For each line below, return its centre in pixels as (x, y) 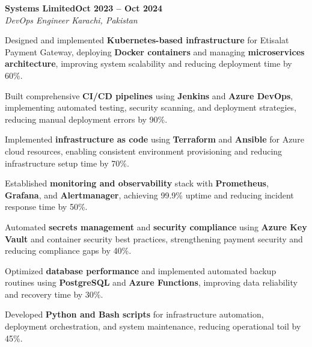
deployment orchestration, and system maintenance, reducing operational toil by (153, 326)
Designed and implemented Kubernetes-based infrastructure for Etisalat (147, 40)
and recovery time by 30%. (54, 294)
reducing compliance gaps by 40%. (68, 250)
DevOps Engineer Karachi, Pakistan (71, 20)
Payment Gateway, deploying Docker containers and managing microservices (155, 51)
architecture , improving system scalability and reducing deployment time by (148, 63)
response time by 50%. (46, 207)
